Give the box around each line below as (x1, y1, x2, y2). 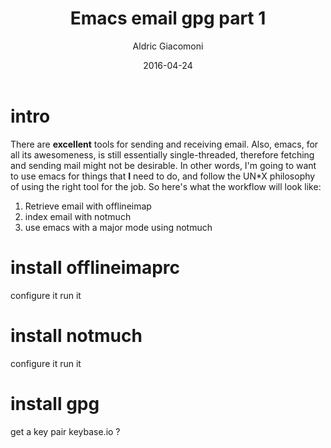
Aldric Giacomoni (132, 40, 204, 52)
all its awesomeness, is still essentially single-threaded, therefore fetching (10, 148, 315, 161)
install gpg (10, 392, 100, 415)
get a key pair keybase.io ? (10, 425, 121, 437)
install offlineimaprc (10, 256, 180, 279)
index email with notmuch (24, 210, 132, 222)
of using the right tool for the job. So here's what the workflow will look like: (10, 180, 322, 192)
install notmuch (10, 324, 143, 347)
